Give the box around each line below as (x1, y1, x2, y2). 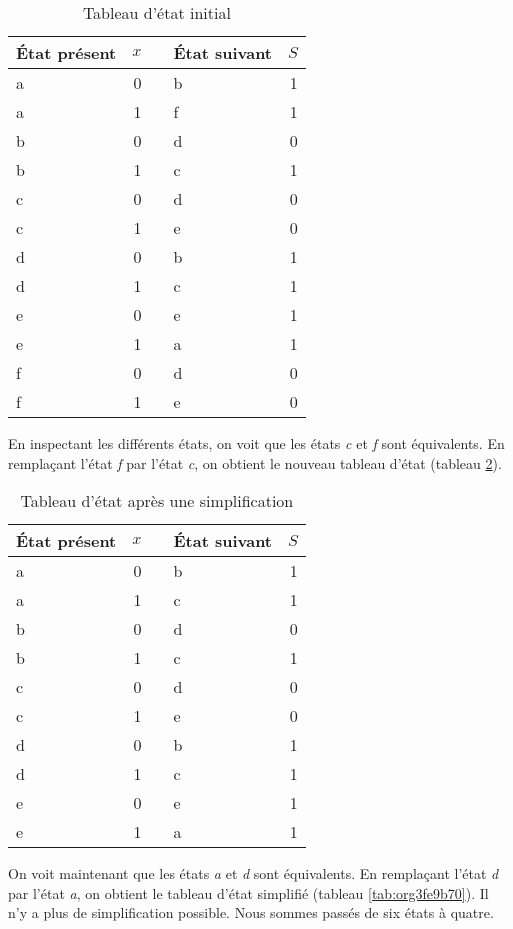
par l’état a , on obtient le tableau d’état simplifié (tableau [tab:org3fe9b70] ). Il (8, 882, 489, 903)
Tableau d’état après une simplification (20, 489, 294, 513)
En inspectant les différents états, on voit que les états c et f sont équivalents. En (8, 433, 505, 453)
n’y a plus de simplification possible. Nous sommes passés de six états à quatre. (8, 902, 494, 923)
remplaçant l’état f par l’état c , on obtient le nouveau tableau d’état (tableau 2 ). (8, 452, 502, 473)
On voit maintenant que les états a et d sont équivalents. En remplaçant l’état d (8, 863, 499, 884)
